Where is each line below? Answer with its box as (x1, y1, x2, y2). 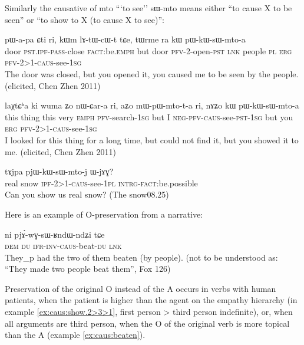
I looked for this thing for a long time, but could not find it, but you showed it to (5, 133, 299, 146)
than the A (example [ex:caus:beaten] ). (5, 328, 146, 341)
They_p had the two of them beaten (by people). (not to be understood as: (5, 251, 278, 263)
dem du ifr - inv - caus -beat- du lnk (5, 239, 122, 252)
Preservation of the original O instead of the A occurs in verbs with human (5, 282, 276, 294)
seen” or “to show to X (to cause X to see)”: (5, 13, 164, 25)
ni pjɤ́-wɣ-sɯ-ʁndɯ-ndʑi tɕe (5, 228, 105, 240)
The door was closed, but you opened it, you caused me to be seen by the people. (5, 67, 299, 80)
